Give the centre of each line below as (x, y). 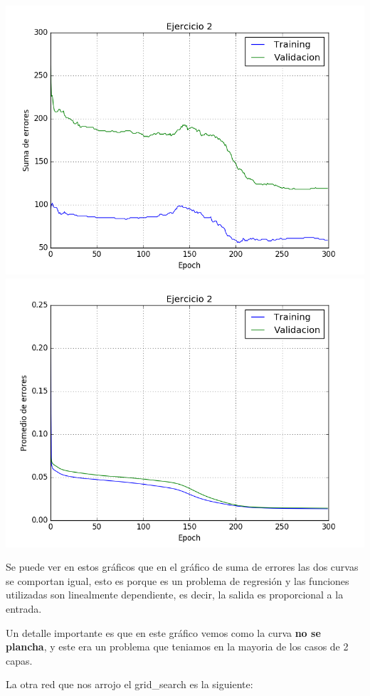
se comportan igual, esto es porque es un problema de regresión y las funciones (178, 580)
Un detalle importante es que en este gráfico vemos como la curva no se (163, 632)
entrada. (24, 608)
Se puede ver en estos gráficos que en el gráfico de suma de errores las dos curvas (182, 567)
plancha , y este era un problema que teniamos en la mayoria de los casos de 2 (177, 647)
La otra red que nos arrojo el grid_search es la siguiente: (129, 684)
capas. (19, 660)
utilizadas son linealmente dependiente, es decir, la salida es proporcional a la (175, 595)
